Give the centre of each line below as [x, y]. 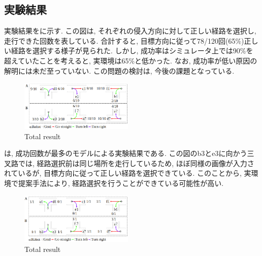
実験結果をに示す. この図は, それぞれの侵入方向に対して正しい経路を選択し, [130, 31]
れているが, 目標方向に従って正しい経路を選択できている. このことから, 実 [128, 173]
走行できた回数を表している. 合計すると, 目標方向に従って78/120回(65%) [124, 40]
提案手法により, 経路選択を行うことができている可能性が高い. [121, 183]
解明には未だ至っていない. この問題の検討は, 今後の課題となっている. [119, 70]
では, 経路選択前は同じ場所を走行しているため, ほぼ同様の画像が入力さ [136, 163]
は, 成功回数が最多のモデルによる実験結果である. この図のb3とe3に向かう [126, 153]
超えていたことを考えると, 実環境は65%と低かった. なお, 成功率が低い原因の [131, 60]
